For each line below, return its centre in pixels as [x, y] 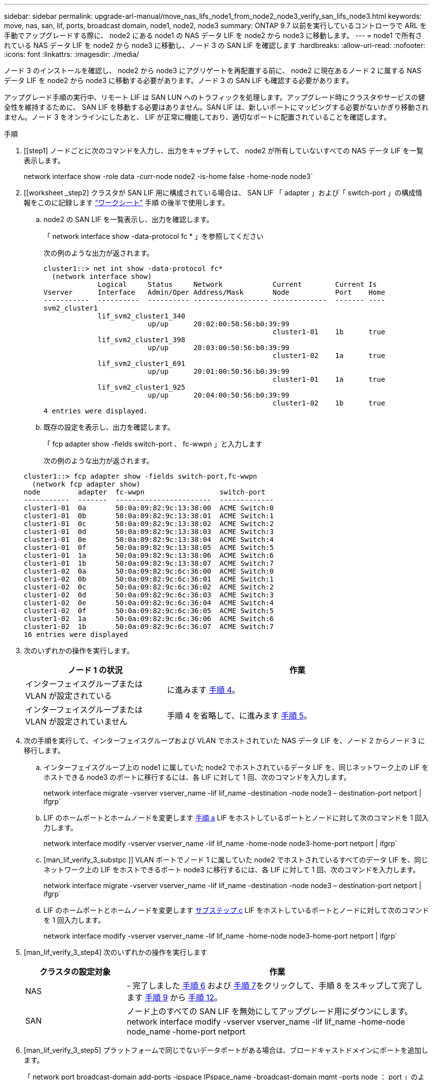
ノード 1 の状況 [95, 670]
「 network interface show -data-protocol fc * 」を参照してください [153, 236]
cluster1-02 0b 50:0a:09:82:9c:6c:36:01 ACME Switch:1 [149, 579]
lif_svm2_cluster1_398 [141, 340]
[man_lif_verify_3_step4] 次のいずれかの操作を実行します [116, 952]
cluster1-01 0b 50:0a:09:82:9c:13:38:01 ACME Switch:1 [149, 516]
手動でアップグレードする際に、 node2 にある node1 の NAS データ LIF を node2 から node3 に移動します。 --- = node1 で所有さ [213, 35]
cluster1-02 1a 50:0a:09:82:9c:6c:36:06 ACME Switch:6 [149, 619]
